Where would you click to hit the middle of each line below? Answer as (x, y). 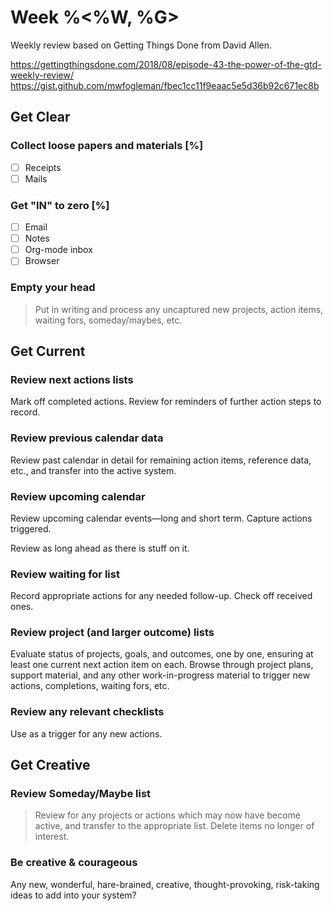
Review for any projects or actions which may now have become (167, 815)
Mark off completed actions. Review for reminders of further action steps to (166, 402)
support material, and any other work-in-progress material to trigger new (160, 675)
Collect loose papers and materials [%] (107, 146)
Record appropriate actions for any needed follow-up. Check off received (161, 596)
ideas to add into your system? (73, 895)
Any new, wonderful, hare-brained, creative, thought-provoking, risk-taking (165, 884)
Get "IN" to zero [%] (60, 205)
